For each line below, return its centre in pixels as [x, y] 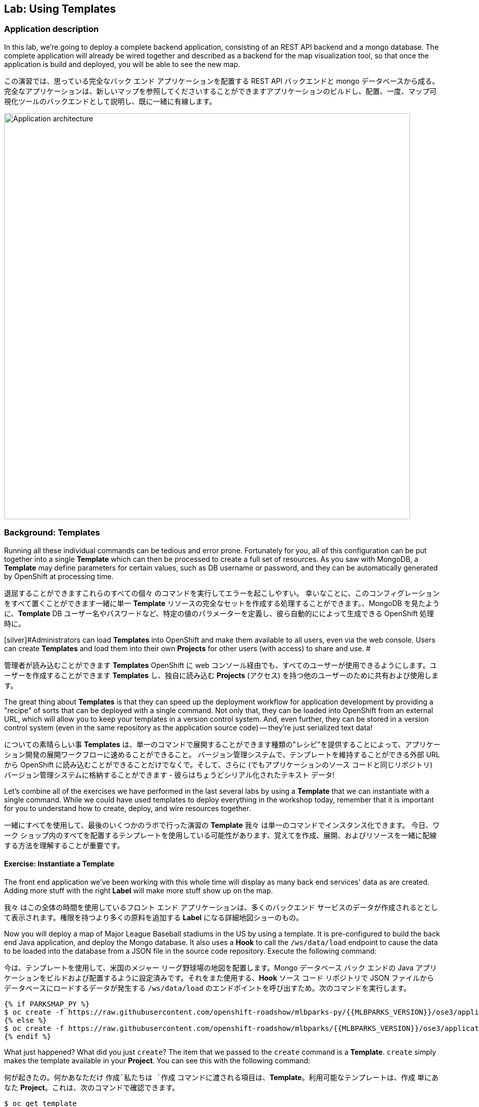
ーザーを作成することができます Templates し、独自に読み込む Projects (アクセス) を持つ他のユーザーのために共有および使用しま [221, 675]
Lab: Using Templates [60, 9]
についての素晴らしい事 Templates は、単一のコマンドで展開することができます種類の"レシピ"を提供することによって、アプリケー [222, 744]
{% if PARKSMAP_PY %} [47, 1004]
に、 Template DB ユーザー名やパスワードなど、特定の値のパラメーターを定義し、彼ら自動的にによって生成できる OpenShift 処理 [219, 613]
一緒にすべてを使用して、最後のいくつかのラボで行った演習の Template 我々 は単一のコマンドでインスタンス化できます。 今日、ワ [222, 825]
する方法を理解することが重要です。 [64, 845]
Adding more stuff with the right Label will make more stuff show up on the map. [139, 890]
